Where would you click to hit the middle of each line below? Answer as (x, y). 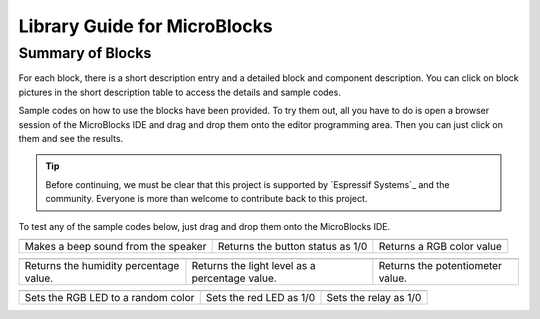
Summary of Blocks (85, 53)
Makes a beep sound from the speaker (115, 246)
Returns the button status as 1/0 (292, 246)
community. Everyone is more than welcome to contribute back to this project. (206, 199)
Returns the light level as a (253, 265)
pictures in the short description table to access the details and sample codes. (180, 92)
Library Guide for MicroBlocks (146, 26)
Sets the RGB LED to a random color (109, 297)
